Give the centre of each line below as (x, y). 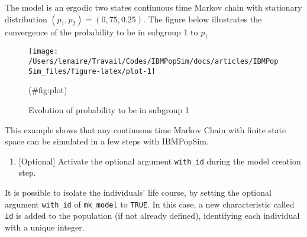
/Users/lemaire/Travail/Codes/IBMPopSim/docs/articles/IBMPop (153, 62)
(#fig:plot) (48, 90)
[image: (43, 52)
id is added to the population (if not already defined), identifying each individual (152, 215)
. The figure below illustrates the (203, 19)
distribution (26, 19)
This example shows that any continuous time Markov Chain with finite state (146, 129)
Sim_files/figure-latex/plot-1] (92, 71)
